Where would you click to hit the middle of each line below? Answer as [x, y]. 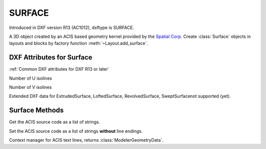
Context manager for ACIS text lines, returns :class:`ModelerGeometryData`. [86, 140]
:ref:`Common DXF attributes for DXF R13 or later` [59, 69]
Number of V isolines [30, 87]
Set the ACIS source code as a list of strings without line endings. [76, 131]
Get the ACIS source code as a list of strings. [55, 122]
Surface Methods [36, 110]
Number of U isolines [31, 78]
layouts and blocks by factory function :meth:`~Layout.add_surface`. [79, 43]
